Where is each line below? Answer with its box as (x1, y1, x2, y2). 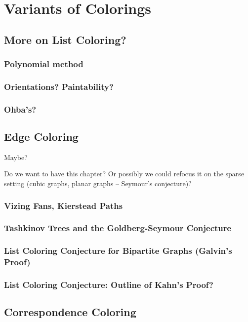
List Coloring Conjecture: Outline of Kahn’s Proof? (4, 279, 213, 291)
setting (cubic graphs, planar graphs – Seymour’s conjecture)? (4, 178, 192, 189)
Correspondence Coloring (4, 304, 136, 320)
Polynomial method (4, 58, 83, 70)
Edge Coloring (4, 129, 79, 144)
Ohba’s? (4, 103, 37, 115)
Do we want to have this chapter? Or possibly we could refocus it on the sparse (4, 168, 245, 179)
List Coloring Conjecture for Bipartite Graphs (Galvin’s (4, 244, 232, 257)
